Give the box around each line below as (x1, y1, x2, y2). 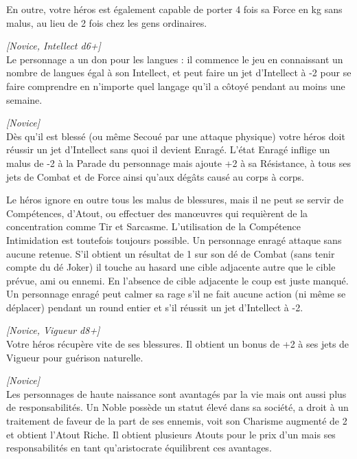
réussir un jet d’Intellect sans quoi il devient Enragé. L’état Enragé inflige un (6, 142, 330, 157)
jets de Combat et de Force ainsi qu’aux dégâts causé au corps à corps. (6, 169, 304, 183)
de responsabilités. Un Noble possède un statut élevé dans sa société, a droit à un (6, 400, 349, 414)
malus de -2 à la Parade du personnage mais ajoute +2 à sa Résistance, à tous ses (6, 155, 351, 170)
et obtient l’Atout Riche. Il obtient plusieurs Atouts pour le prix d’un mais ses (6, 427, 336, 441)
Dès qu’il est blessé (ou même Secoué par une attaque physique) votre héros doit (6, 128, 345, 143)
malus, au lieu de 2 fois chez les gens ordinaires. (6, 15, 207, 30)
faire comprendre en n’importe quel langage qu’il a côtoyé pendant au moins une (6, 78, 345, 93)
